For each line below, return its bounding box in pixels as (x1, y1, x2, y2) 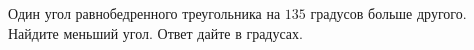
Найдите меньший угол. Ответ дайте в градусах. (8, 22, 303, 43)
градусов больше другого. (310, 3, 467, 23)
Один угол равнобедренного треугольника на (8, 3, 281, 23)
